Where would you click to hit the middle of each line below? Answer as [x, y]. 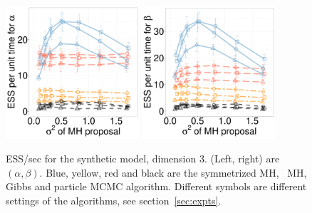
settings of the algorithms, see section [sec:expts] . [114, 200]
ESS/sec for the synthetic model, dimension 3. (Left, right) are [143, 159]
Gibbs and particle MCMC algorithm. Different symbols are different [156, 186]
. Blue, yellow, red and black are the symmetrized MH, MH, [173, 172]
